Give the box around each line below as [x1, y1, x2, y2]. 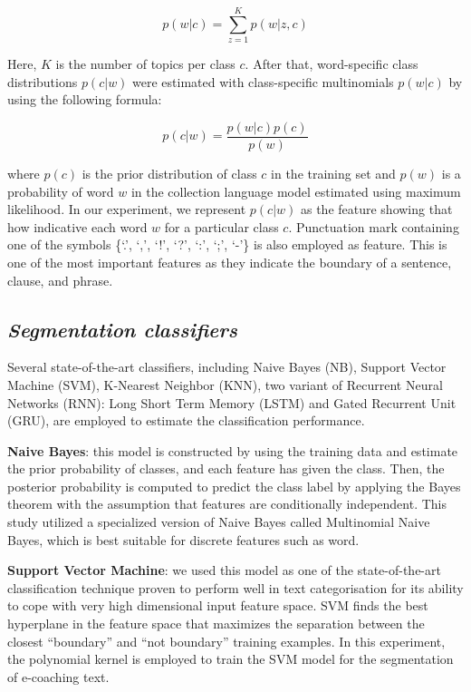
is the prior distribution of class [82, 163, 257, 182]
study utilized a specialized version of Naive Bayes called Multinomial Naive [7, 512, 430, 531]
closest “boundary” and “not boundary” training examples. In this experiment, [7, 631, 446, 650]
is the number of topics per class [55, 54, 235, 73]
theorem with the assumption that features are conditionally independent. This [7, 494, 447, 513]
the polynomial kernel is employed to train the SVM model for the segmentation [7, 649, 454, 668]
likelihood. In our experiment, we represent [7, 200, 246, 219]
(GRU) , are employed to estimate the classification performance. [7, 411, 365, 430]
